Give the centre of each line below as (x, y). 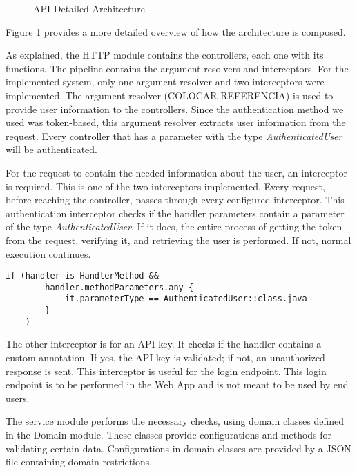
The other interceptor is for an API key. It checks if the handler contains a (164, 344)
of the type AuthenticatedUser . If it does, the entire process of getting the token (174, 227)
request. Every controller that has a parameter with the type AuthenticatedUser (174, 135)
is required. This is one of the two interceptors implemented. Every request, (165, 186)
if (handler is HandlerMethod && (82, 276)
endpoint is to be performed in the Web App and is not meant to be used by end (177, 384)
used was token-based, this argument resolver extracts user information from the (176, 122)
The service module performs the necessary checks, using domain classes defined (175, 421)
